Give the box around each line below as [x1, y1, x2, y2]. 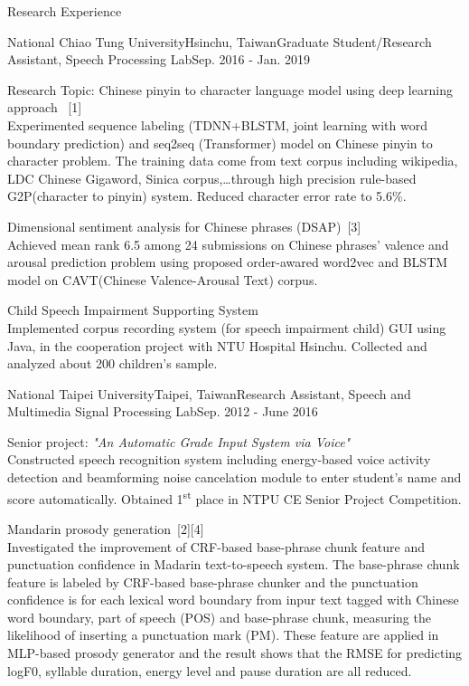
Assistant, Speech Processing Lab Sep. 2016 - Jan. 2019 [7, 50, 311, 69]
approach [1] [7, 98, 82, 117]
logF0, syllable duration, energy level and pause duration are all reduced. [7, 661, 412, 680]
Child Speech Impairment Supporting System [7, 300, 258, 319]
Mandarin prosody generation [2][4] [7, 519, 204, 538]
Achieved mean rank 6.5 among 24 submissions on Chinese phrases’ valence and [7, 234, 449, 253]
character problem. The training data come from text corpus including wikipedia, [7, 151, 458, 170]
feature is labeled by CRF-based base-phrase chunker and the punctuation [7, 572, 418, 591]
